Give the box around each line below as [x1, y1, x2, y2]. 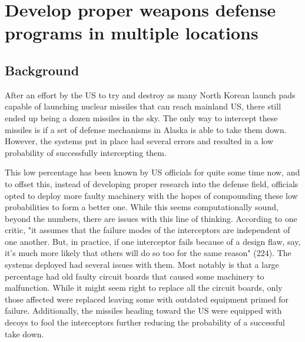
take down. [5, 327, 44, 340]
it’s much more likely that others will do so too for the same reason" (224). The [5, 247, 291, 259]
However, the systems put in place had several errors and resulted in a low [5, 135, 274, 147]
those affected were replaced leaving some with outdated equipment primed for [5, 293, 289, 305]
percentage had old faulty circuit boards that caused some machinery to [5, 270, 264, 282]
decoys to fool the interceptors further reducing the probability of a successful [5, 316, 285, 328]
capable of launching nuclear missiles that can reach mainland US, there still [5, 100, 281, 112]
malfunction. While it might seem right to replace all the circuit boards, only [5, 281, 283, 294]
